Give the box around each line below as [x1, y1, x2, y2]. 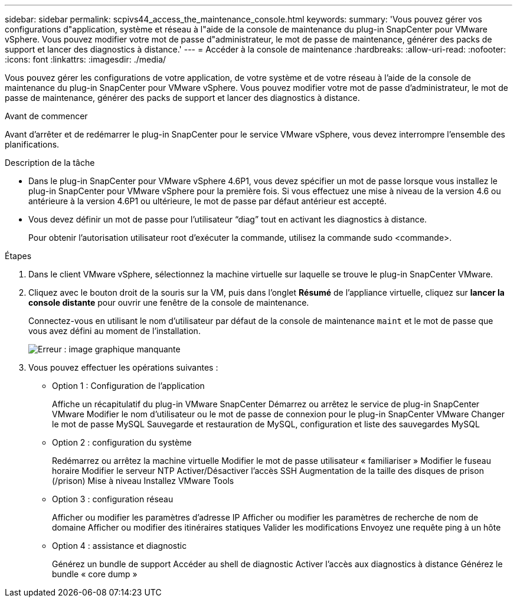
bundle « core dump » [52, 569, 138, 579]
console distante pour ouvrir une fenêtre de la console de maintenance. [28, 297, 309, 307]
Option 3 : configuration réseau [52, 494, 174, 504]
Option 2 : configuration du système [52, 437, 192, 447]
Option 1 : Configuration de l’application [52, 381, 205, 391]
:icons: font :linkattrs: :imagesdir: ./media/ [5, 54, 166, 64]
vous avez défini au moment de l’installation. [28, 326, 201, 336]
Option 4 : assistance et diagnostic [52, 541, 187, 551]
